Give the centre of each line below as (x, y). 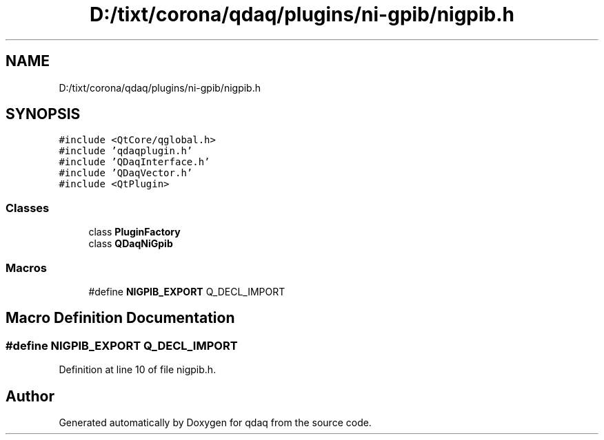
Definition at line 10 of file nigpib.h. (138, 370)
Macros (26, 268)
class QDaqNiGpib (131, 244)
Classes (28, 208)
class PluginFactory (134, 232)
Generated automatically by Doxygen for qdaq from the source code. (215, 422)
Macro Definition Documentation (120, 318)
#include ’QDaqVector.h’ (126, 173)
